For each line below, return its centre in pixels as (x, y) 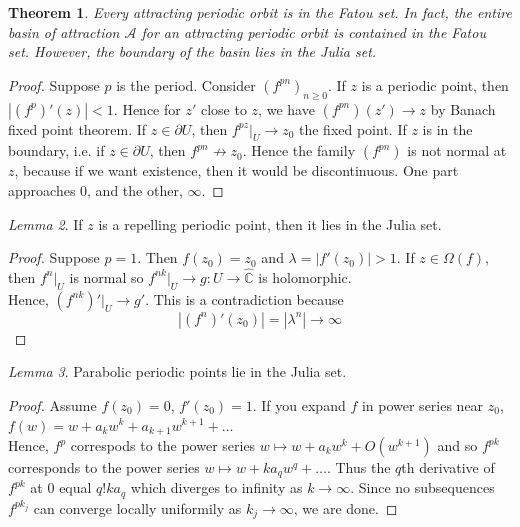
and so (457, 445)
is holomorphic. (305, 276)
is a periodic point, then (435, 84)
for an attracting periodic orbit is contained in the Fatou (313, 31)
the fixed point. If (352, 128)
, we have (286, 108)
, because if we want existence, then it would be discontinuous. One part (236, 170)
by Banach (463, 108)
